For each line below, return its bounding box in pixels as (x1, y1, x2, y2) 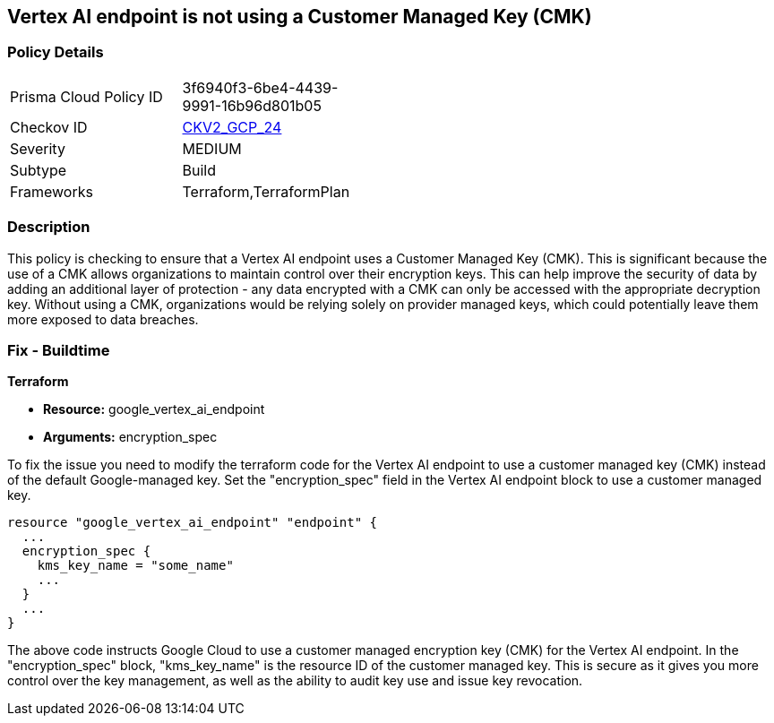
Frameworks (10, 182, 93, 201)
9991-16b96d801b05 (182, 96, 322, 115)
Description (7, 218, 90, 237)
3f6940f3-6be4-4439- (182, 78, 339, 97)
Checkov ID (10, 117, 88, 136)
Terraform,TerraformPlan (182, 182, 350, 201)
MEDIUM (182, 139, 242, 158)
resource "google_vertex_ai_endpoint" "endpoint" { (7, 515, 378, 530)
